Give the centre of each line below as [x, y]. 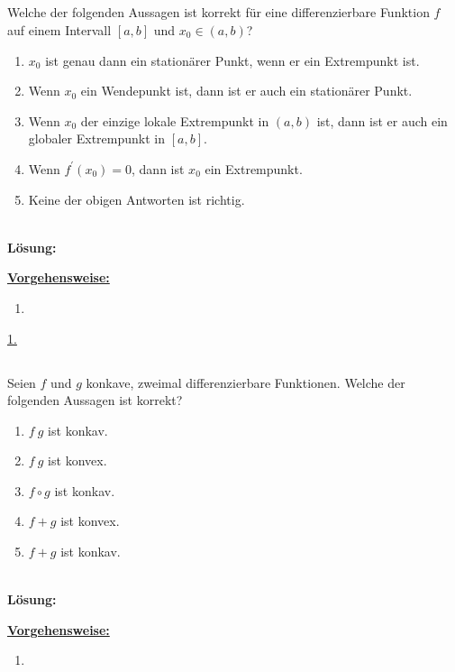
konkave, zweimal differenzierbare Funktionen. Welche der [246, 382]
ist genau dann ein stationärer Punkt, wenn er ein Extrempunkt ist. [232, 60]
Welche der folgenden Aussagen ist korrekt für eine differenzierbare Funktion [218, 12]
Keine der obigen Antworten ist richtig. [136, 199]
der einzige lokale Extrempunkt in [175, 120]
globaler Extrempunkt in [96, 138]
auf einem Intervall [59, 29]
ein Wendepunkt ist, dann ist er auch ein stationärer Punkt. [246, 91]
